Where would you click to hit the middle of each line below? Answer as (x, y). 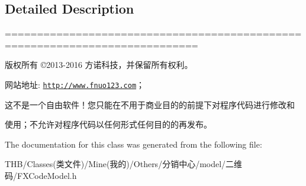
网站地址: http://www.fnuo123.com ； (75, 84)
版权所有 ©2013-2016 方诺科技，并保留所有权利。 (99, 65)
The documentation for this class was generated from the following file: (133, 144)
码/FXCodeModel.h (41, 176)
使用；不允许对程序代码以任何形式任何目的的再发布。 (108, 124)
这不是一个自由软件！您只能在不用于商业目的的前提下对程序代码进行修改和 (150, 104)
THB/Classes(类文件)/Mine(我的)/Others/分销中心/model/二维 (124, 164)
